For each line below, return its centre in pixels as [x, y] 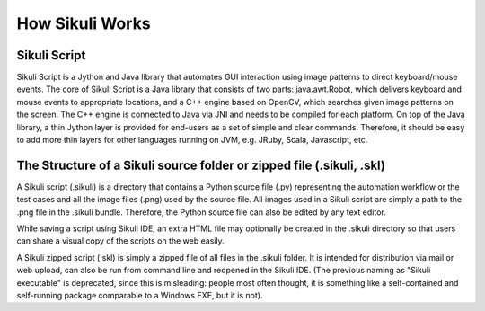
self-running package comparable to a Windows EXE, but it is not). [140, 296]
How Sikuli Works [84, 23]
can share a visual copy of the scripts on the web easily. [120, 241]
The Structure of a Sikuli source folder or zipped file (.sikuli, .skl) [201, 165]
